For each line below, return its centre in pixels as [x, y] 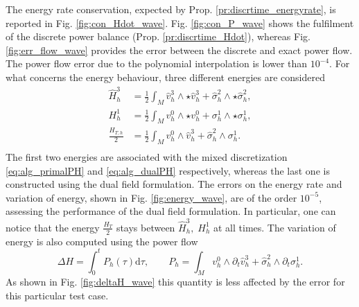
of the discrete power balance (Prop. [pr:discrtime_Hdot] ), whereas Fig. [158, 36]
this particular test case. [57, 296]
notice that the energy [53, 227]
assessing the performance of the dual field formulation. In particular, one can [171, 211]
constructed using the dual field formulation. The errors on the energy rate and [174, 184]
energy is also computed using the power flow [102, 241]
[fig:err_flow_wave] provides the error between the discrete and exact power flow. [179, 50]
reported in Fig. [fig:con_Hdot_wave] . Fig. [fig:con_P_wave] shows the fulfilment [180, 23]
